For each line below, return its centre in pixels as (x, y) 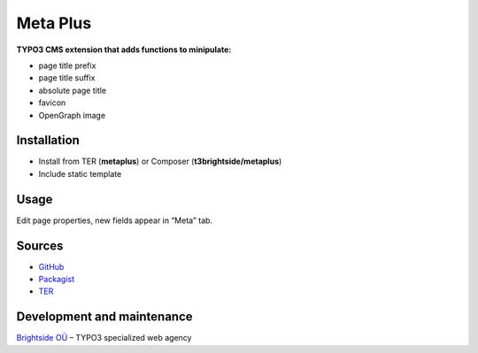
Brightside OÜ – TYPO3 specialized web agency (104, 338)
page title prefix (67, 65)
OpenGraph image (72, 115)
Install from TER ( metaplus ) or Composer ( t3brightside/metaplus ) (160, 161)
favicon (52, 103)
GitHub (51, 266)
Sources (40, 246)
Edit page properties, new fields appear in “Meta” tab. (114, 220)
